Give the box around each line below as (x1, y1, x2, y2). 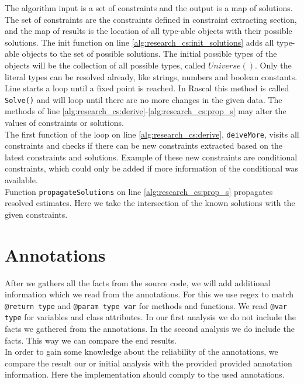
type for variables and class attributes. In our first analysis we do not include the (5, 311, 296, 323)
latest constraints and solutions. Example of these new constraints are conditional (5, 150, 298, 163)
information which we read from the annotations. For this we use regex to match (5, 288, 294, 300)
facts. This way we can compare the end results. (5, 334, 177, 346)
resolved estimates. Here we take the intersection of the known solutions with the (5, 197, 295, 209)
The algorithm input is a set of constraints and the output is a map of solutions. (5, 2, 293, 13)
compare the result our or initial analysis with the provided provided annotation (5, 356, 292, 369)
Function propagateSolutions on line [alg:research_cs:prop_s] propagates (5, 185, 273, 197)
